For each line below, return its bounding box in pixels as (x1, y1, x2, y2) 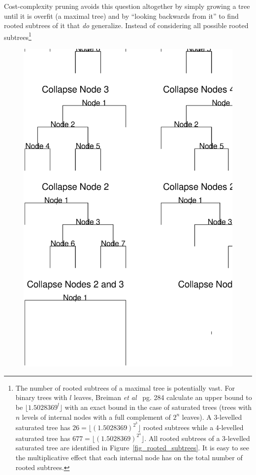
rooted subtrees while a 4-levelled (143, 422, 244, 433)
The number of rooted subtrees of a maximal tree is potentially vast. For (15, 382, 235, 393)
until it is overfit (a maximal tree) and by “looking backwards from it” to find (4, 10, 239, 21)
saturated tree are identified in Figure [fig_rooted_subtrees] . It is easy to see (15, 442, 249, 453)
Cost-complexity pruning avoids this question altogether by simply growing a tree (4, 1, 250, 11)
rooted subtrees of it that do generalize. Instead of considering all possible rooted (4, 20, 249, 31)
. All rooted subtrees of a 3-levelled (144, 433, 250, 443)
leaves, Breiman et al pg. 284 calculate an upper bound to (74, 392, 252, 402)
